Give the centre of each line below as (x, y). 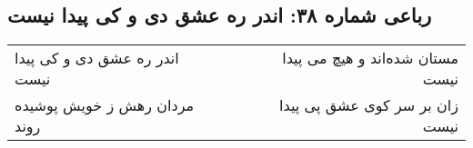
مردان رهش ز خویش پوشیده (105, 105)
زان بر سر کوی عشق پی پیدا (369, 105)
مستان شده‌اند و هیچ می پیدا (370, 58)
